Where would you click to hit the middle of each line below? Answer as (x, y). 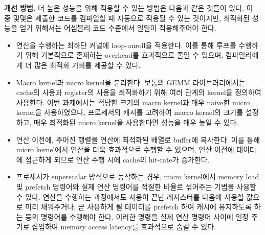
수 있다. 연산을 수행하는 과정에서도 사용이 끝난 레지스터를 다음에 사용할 (130, 196)
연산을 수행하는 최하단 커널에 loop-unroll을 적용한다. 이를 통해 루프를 (126, 45)
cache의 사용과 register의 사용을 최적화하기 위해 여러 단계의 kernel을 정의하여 (139, 92)
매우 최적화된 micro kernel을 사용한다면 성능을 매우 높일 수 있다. (136, 122)
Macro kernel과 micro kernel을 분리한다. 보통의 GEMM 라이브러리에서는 (131, 82)
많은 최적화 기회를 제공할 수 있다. (87, 65)
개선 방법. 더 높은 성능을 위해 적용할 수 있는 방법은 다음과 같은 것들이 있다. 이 (129, 8)
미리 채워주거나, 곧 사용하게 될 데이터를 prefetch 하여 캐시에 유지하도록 (138, 207)
